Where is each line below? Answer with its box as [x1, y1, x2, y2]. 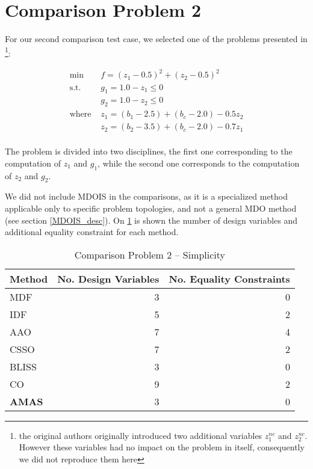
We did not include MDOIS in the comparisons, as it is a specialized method [5, 190, 288, 203]
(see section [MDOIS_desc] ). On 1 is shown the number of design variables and [5, 213, 298, 226]
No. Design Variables [57, 271, 160, 286]
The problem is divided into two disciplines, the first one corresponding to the [5, 145, 293, 158]
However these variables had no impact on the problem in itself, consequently [19, 441, 305, 453]
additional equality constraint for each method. [5, 225, 179, 238]
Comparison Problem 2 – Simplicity [74, 247, 226, 262]
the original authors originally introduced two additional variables [19, 429, 262, 441]
